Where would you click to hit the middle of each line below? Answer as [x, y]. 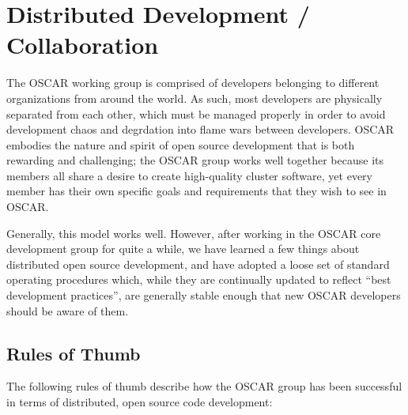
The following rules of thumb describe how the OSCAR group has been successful [204, 386]
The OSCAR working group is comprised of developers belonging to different [193, 83]
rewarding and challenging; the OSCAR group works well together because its [195, 160]
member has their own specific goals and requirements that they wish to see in [196, 191]
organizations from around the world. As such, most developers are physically [195, 98]
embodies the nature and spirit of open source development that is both [181, 144]
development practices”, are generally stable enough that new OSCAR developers [204, 295]
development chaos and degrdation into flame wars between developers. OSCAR [200, 129]
